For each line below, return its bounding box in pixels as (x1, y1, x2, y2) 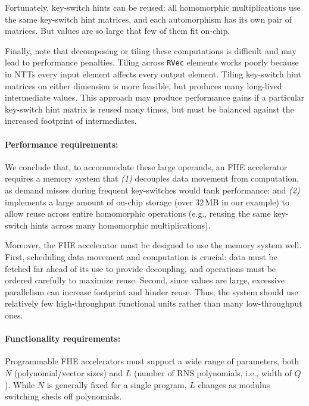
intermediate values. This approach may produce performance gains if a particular (5, 91, 305, 104)
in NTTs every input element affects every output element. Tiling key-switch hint (5, 68, 302, 80)
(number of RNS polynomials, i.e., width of (133, 366, 292, 379)
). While (5, 378, 35, 391)
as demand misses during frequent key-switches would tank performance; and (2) (5, 183, 300, 196)
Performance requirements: (5, 138, 118, 150)
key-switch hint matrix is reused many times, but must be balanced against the (5, 102, 294, 115)
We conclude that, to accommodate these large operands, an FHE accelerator (5, 160, 288, 173)
